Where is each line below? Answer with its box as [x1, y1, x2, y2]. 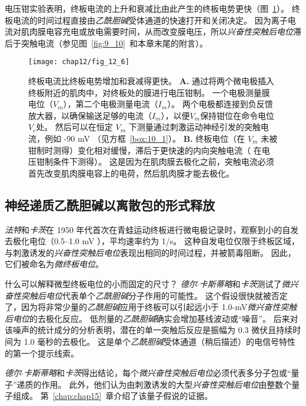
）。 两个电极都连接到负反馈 [167, 98, 273, 110]
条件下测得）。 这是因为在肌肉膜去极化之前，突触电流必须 [52, 155, 274, 168]
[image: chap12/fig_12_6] [28, 58, 129, 66]
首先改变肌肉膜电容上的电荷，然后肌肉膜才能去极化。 [28, 167, 234, 179]
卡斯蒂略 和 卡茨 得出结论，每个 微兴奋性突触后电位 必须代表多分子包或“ [23, 367, 291, 379]
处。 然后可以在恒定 [36, 121, 113, 133]
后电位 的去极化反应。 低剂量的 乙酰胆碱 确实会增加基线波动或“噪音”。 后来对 [5, 312, 298, 324]
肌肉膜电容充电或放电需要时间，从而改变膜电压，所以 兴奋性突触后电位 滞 [21, 25, 301, 38]
